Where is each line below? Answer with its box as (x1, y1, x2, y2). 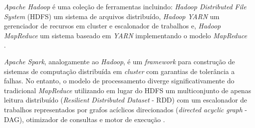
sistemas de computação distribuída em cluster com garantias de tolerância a (4, 66, 235, 76)
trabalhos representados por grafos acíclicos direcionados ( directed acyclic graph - (4, 104, 247, 114)
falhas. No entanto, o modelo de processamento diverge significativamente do (4, 76, 234, 86)
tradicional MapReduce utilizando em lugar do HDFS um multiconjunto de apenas (4, 85, 251, 95)
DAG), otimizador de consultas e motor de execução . (4, 114, 165, 124)
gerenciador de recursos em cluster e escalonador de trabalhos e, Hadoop (4, 21, 221, 31)
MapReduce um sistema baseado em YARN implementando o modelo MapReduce (4, 30, 247, 40)
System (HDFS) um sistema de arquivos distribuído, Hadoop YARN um (4, 11, 220, 21)
